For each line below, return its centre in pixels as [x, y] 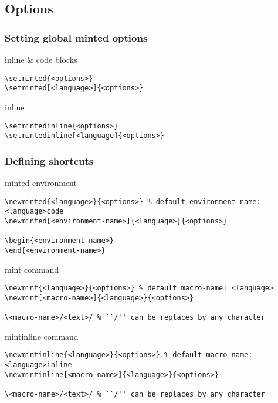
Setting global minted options [76, 37]
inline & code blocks [41, 59]
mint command [32, 269]
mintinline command [42, 336]
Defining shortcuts [49, 160]
